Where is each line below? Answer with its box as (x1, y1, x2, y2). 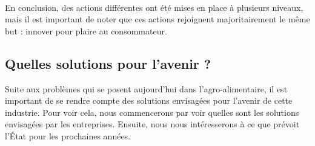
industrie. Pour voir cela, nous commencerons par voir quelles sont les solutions (5, 106, 299, 118)
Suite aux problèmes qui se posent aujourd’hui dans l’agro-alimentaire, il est (5, 82, 288, 95)
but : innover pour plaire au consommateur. (5, 24, 167, 37)
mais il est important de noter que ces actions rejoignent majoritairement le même (5, 13, 310, 25)
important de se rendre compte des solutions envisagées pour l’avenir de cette (5, 94, 293, 107)
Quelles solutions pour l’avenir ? (5, 54, 211, 72)
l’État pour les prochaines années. (5, 129, 131, 142)
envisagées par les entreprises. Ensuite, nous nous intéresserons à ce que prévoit (5, 118, 300, 130)
